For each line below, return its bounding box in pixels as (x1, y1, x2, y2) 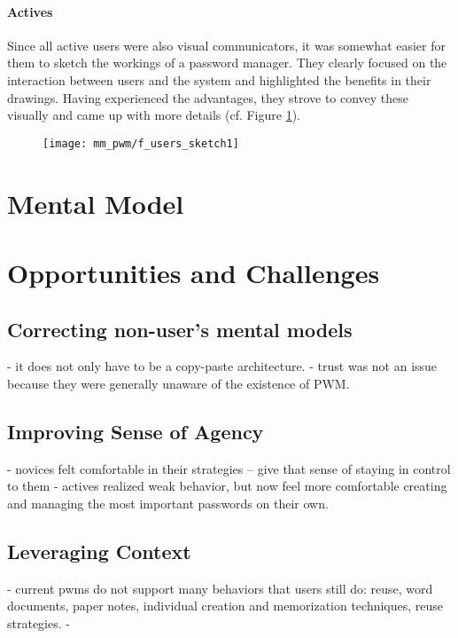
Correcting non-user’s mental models (7, 315, 353, 343)
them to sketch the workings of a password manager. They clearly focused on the (7, 53, 447, 72)
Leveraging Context (7, 537, 191, 564)
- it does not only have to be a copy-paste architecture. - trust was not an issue (7, 357, 438, 375)
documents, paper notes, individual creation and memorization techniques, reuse (7, 596, 444, 615)
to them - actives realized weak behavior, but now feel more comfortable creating (7, 477, 447, 495)
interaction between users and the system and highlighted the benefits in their (7, 70, 431, 89)
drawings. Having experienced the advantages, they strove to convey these (7, 88, 409, 106)
